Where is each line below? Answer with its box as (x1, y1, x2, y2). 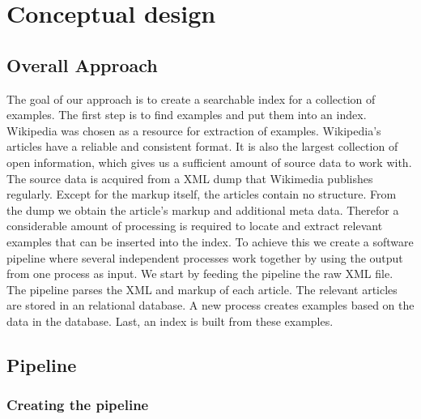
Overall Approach (6, 52, 158, 77)
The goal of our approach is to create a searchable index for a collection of (6, 90, 376, 107)
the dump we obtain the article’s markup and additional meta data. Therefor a (6, 201, 399, 218)
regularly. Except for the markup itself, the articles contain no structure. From (6, 186, 397, 203)
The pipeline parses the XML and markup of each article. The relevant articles (6, 280, 398, 297)
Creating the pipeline (6, 395, 149, 415)
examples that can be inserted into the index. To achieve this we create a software (6, 233, 414, 250)
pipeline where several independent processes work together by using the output (6, 249, 403, 266)
